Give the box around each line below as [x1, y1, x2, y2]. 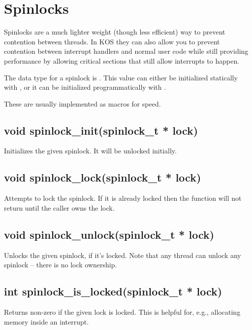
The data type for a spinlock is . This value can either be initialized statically [4, 72, 238, 82]
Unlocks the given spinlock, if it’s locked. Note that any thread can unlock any [4, 250, 241, 260]
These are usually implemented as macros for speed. [4, 98, 161, 109]
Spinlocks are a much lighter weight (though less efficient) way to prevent [4, 27, 225, 37]
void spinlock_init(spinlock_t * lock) [4, 122, 198, 138]
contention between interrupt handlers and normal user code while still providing [4, 46, 249, 56]
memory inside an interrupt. [4, 316, 89, 327]
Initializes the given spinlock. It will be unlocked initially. [4, 146, 177, 156]
